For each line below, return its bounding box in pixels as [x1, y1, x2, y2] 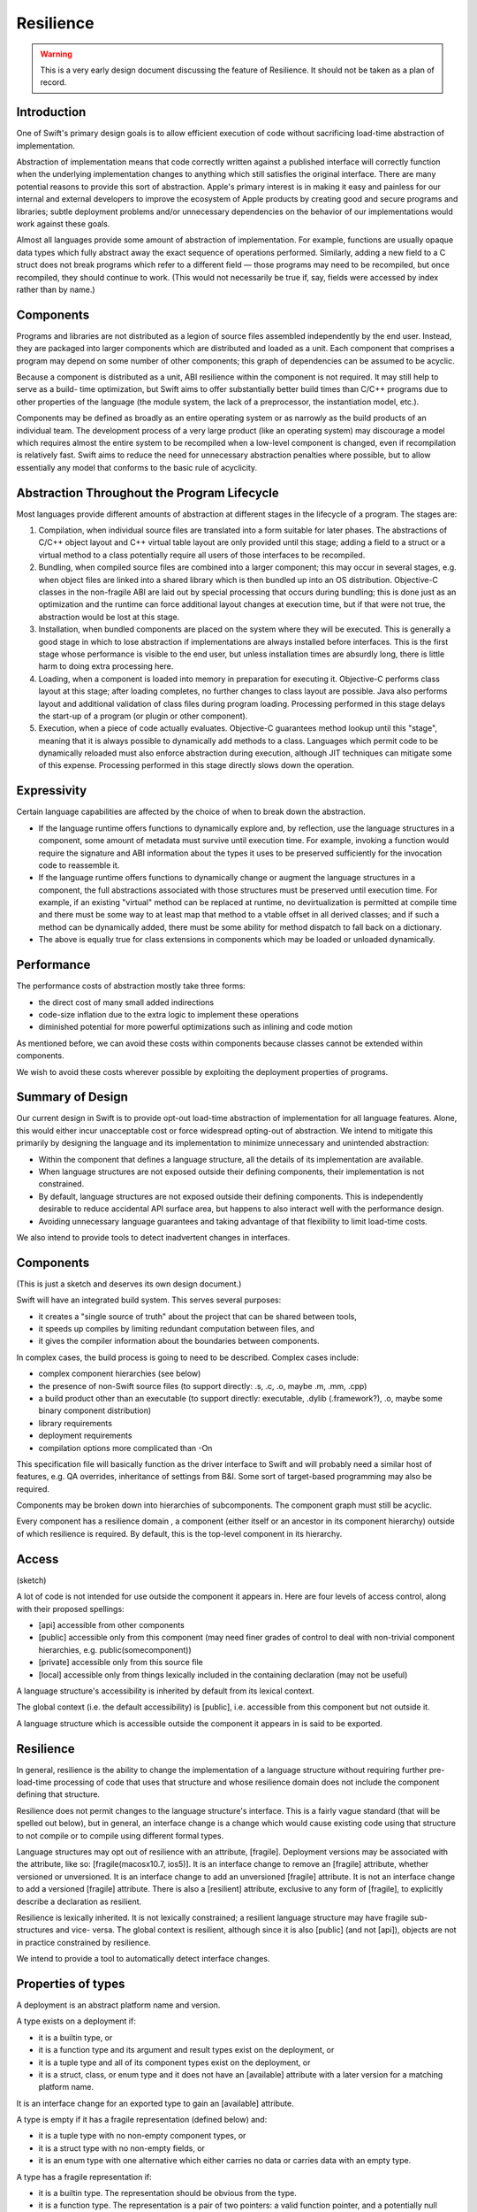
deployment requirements [38, 1430, 132, 1441]
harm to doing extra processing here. [38, 661, 174, 672]
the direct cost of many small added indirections [38, 996, 215, 1008]
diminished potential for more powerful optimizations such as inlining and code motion [38, 1022, 353, 1033]
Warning [40, 49, 72, 59]
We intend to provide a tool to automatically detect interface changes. [16, 1954, 270, 1964]
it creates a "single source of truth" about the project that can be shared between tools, [38, 1310, 357, 1322]
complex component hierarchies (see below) [38, 1368, 201, 1379]
